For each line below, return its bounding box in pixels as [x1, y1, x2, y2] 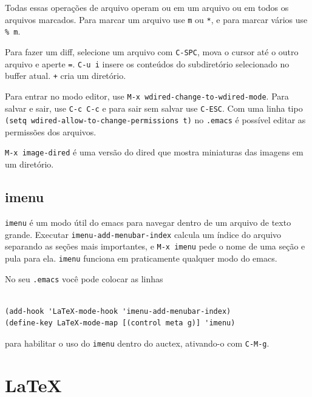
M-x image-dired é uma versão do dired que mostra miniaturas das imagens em [5, 146, 304, 158]
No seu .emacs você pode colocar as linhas [5, 272, 163, 285]
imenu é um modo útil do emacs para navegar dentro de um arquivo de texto [5, 215, 291, 228]
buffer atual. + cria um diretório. [5, 69, 126, 82]
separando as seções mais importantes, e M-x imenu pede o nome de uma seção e [5, 240, 305, 253]
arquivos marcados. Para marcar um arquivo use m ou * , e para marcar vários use [5, 13, 308, 25]
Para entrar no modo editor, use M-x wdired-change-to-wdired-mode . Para [5, 89, 289, 102]
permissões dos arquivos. [5, 125, 97, 138]
